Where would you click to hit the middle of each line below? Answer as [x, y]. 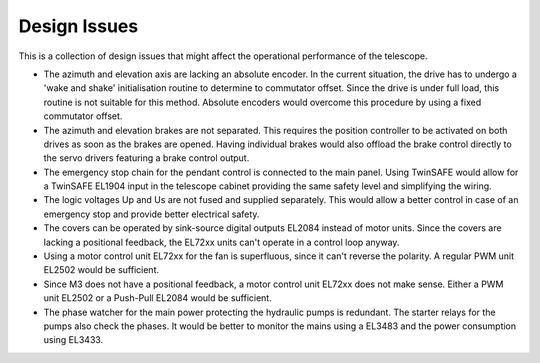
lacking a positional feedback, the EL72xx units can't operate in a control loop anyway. [221, 242]
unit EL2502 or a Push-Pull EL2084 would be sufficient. [157, 298]
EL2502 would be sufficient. [101, 270]
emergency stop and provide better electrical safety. [151, 214]
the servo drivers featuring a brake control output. [146, 158]
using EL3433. [73, 340]
